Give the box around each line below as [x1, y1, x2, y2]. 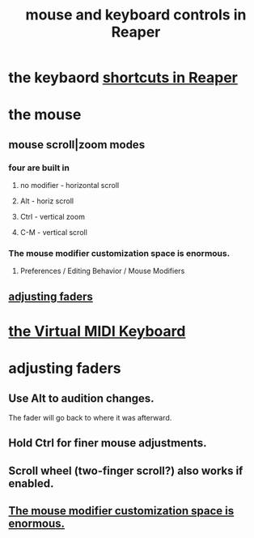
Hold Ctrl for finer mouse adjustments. [8, 436, 207, 450]
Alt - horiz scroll [19, 196, 74, 206]
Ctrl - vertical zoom [19, 212, 85, 222]
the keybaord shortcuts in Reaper [8, 69, 239, 87]
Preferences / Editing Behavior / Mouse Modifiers [19, 266, 185, 276]
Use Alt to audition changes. [8, 391, 155, 405]
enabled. [8, 476, 54, 490]
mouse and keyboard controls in [25, 6, 247, 24]
